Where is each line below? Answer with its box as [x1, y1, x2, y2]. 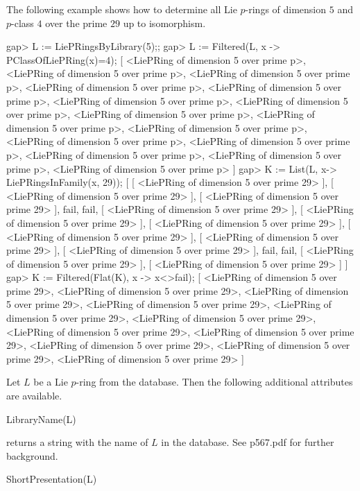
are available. [6, 388, 62, 403]
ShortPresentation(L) [6, 472, 97, 486]
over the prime [45, 15, 108, 30]
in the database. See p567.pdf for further [161, 435, 334, 449]
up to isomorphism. [123, 15, 206, 30]
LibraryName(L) [6, 411, 76, 426]
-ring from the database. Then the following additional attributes [76, 374, 353, 389]
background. [6, 448, 58, 463]
